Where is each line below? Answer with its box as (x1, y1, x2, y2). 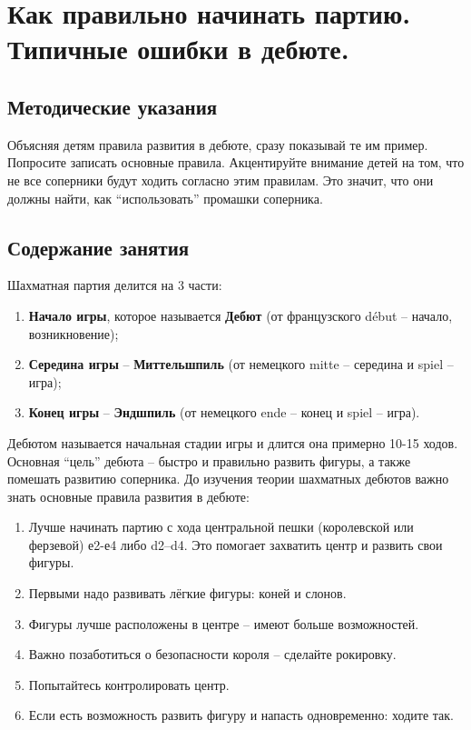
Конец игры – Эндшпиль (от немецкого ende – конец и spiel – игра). (28, 403, 420, 422)
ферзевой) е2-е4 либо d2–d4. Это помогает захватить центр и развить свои (28, 535, 443, 554)
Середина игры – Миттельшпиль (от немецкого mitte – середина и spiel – (28, 355, 454, 374)
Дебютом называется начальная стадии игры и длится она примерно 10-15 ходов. (7, 433, 458, 452)
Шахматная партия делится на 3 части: (7, 275, 222, 295)
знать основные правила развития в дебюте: (7, 486, 250, 505)
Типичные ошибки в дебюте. (7, 30, 349, 67)
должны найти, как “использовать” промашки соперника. (7, 188, 323, 207)
